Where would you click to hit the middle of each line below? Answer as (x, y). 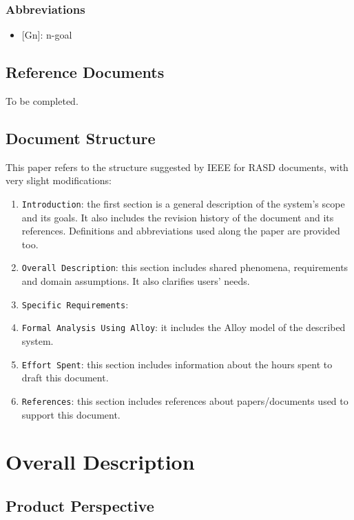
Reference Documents (85, 72)
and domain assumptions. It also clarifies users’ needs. (136, 281)
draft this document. (65, 378)
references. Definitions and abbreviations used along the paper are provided (181, 231)
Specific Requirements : (75, 304)
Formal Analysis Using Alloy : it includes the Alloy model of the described (184, 327)
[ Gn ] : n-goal (47, 35)
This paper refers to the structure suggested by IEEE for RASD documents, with (177, 167)
